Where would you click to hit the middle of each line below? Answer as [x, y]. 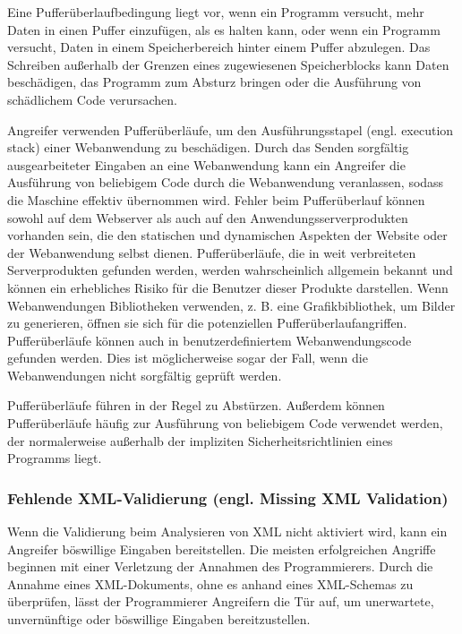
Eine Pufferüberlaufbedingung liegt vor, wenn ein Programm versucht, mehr [216, 12]
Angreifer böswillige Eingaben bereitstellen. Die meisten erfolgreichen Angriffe [222, 548]
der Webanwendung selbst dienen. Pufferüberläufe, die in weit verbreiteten [212, 252]
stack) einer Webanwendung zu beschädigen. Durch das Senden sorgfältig [208, 147]
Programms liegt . [55, 458]
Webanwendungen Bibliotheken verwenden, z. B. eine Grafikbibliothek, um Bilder [231, 305]
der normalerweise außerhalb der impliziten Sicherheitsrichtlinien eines [200, 440]
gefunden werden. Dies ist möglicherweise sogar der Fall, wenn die [188, 358]
